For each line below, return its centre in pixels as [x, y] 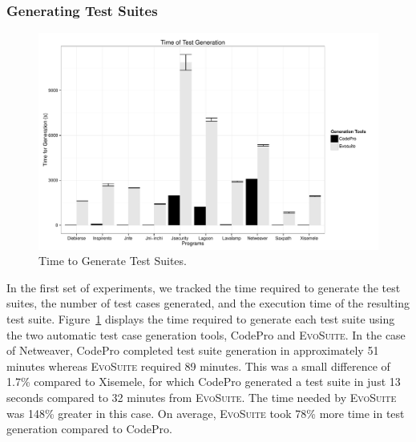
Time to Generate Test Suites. [113, 261]
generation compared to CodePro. [89, 429]
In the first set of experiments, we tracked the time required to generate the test [204, 287]
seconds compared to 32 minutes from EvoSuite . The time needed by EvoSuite [202, 397]
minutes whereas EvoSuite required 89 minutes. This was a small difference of [198, 366]
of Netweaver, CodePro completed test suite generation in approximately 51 [193, 350]
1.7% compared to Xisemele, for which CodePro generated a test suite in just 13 [204, 382]
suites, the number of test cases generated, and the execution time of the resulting [208, 303]
